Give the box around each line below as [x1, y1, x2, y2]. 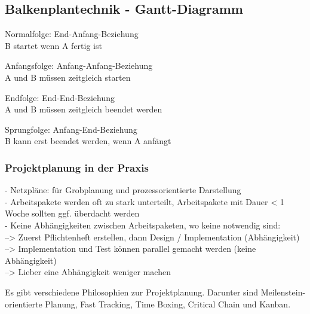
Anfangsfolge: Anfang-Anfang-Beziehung [5, 59, 153, 72]
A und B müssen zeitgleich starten [5, 71, 131, 83]
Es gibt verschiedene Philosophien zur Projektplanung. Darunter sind [5, 285, 259, 298]
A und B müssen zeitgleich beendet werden [5, 103, 162, 115]
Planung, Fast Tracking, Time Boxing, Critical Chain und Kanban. [45, 297, 291, 310]
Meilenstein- [260, 285, 306, 298]
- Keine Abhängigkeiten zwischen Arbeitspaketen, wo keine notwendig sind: [5, 218, 281, 231]
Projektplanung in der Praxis [5, 160, 149, 175]
